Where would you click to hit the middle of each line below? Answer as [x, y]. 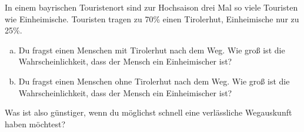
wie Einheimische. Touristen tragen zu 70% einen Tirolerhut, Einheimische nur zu [152, 18]
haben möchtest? [35, 123]
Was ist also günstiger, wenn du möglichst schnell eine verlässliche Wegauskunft [148, 112]
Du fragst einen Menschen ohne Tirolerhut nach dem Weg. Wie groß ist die [154, 81]
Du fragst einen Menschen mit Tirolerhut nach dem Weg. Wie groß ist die [152, 50]
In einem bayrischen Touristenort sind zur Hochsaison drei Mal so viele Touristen [151, 7]
